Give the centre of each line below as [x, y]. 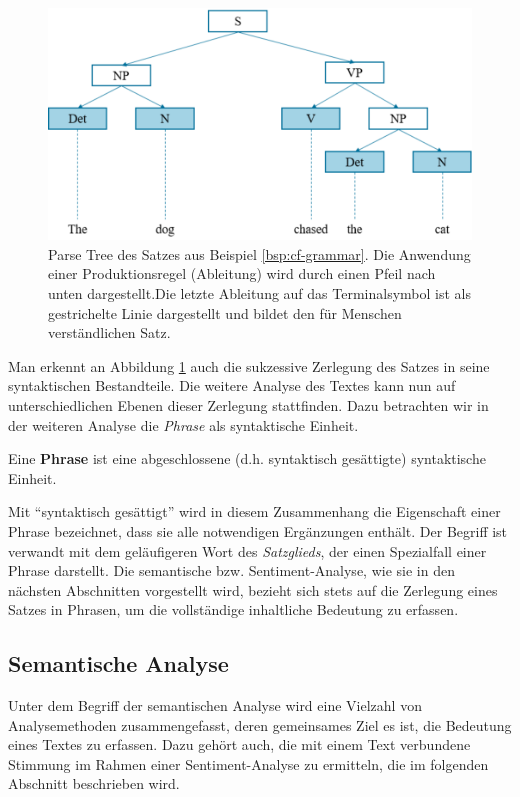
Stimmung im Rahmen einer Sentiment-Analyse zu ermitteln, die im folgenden [248, 763]
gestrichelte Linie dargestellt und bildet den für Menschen [225, 312]
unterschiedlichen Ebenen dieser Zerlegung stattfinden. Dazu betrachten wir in [248, 404]
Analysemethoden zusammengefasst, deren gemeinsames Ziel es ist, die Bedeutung [260, 724]
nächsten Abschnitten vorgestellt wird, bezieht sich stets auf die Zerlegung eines [253, 589]
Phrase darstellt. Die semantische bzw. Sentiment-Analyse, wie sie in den [231, 570]
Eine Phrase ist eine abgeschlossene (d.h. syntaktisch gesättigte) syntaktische [247, 458]
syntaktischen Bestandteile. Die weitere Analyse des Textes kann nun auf [232, 385]
